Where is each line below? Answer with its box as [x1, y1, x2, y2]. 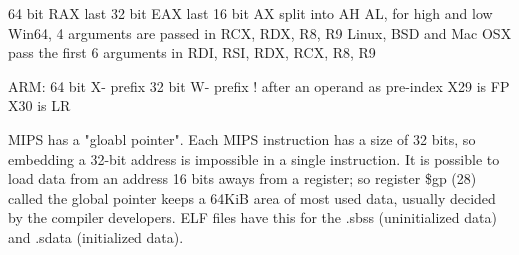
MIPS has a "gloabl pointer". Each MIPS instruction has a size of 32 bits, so [8, 128, 476, 149]
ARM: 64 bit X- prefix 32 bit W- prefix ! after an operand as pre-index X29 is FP [8, 75, 510, 96]
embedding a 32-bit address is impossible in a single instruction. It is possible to [8, 148, 500, 169]
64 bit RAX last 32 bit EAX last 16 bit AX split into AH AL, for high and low [8, 3, 493, 23]
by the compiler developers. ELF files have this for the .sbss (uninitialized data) [8, 207, 497, 228]
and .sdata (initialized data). [8, 226, 184, 247]
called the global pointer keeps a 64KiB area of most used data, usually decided [8, 187, 496, 208]
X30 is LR [8, 95, 71, 116]
